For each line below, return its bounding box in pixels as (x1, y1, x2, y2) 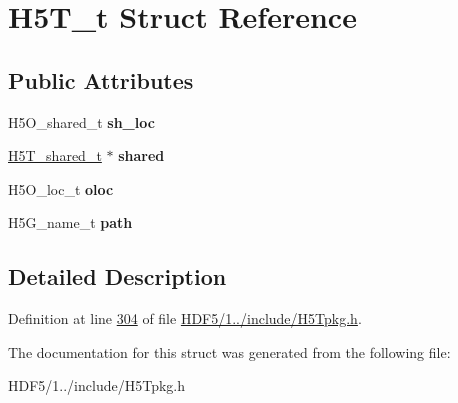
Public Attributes (8, 64, 194, 95)
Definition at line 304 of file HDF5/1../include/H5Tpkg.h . (8, 308, 362, 329)
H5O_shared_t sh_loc (8, 111, 155, 132)
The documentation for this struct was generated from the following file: (8, 341, 451, 362)
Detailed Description (8, 261, 227, 292)
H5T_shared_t (8, 145, 102, 166)
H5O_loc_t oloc (8, 178, 114, 199)
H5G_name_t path (8, 212, 133, 233)
